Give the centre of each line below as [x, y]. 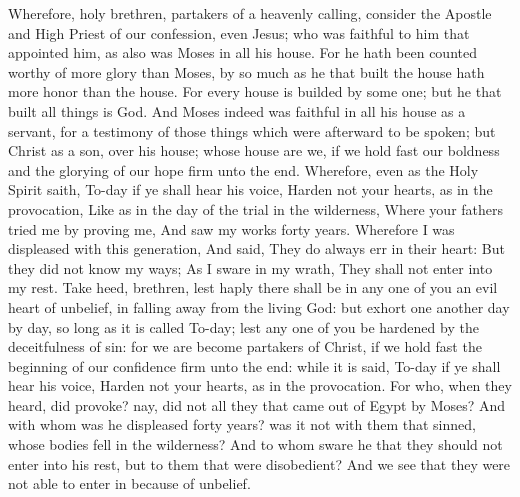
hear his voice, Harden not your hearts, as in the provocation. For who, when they [260, 385]
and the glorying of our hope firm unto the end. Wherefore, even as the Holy [243, 169]
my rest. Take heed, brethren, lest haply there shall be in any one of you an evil [253, 287]
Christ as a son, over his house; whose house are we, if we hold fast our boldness [254, 150]
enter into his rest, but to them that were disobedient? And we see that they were [259, 463]
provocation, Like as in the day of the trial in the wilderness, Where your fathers [256, 208]
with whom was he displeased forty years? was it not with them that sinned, [242, 424]
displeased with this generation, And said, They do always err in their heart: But [257, 248]
